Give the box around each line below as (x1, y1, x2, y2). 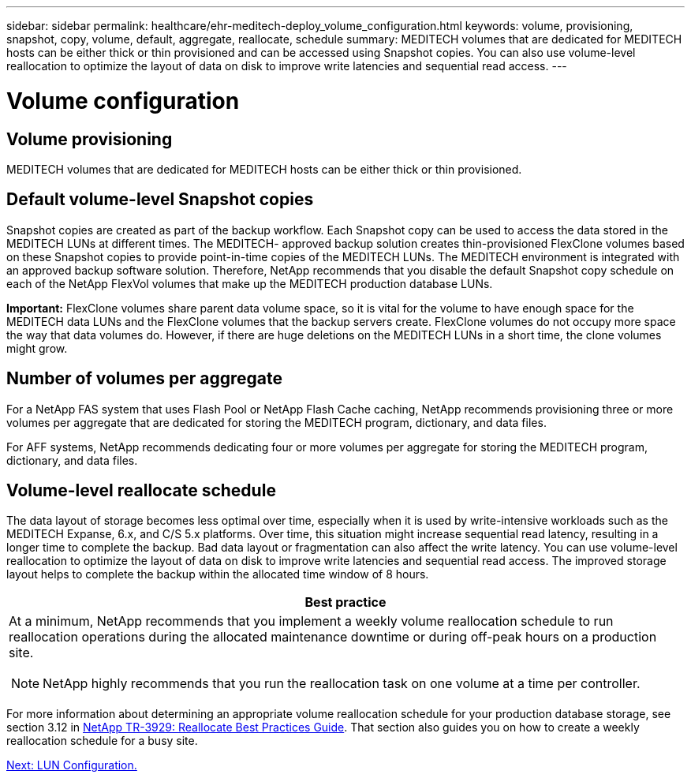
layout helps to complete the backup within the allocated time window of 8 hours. (6, 567, 429, 582)
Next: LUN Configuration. (6, 758, 137, 772)
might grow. (6, 341, 68, 355)
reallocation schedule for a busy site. (6, 734, 198, 748)
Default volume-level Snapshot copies (6, 189, 314, 210)
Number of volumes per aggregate (6, 368, 282, 389)
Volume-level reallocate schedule (6, 481, 276, 501)
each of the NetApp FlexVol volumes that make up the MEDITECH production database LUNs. (6, 276, 493, 290)
